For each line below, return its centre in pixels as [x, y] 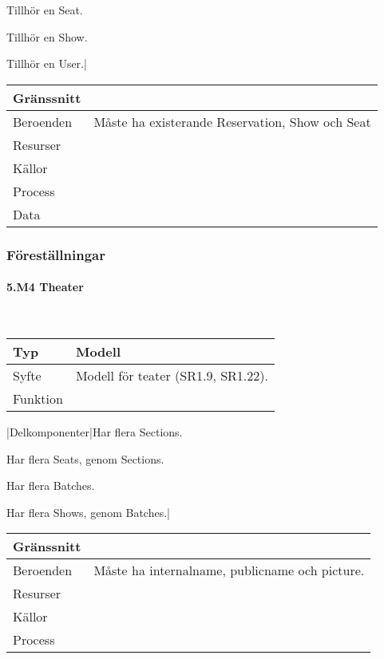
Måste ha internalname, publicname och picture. [229, 570]
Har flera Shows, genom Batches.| [88, 512]
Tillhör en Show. [47, 36]
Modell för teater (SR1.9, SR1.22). [172, 376]
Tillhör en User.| [47, 63]
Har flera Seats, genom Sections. [85, 458]
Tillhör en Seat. [45, 10]
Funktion [38, 399]
